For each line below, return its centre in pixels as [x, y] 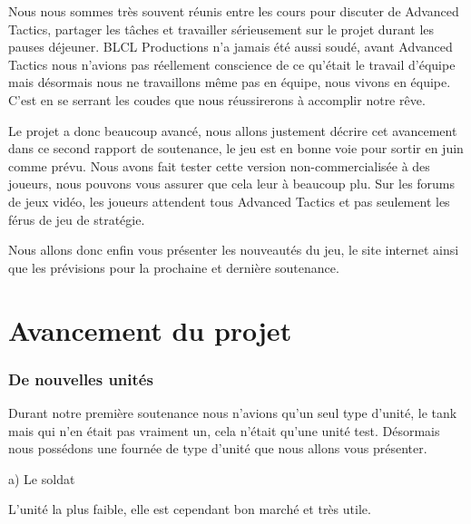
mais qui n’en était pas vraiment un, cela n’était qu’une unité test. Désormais [224, 430]
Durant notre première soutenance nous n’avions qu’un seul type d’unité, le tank [233, 412]
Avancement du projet [150, 330]
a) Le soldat [42, 478]
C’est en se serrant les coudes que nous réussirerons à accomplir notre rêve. [217, 99]
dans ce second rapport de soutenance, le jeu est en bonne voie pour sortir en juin [236, 148]
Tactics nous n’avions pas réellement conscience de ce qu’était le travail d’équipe [232, 64]
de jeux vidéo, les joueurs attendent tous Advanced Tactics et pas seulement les [229, 201]
